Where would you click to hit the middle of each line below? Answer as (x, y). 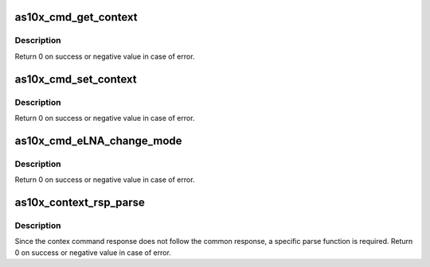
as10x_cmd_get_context (76, 17)
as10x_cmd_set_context (76, 79)
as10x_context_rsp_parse (80, 202)
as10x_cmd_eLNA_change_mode (98, 140)
